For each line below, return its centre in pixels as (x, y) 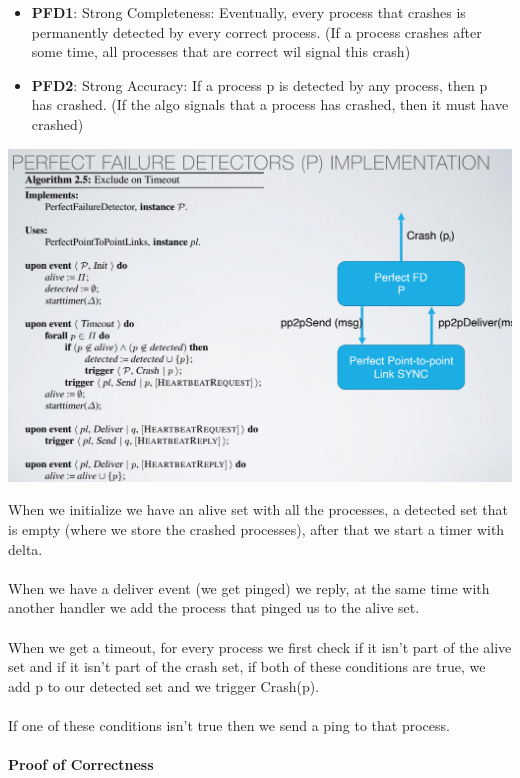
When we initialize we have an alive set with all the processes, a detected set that (258, 509)
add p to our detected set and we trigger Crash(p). (164, 685)
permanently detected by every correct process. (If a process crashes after (256, 31)
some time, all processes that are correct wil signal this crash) (221, 51)
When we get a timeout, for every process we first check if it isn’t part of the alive (260, 646)
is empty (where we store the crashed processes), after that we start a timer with (256, 528)
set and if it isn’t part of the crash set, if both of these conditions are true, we (247, 666)
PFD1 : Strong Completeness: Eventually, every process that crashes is (248, 12)
